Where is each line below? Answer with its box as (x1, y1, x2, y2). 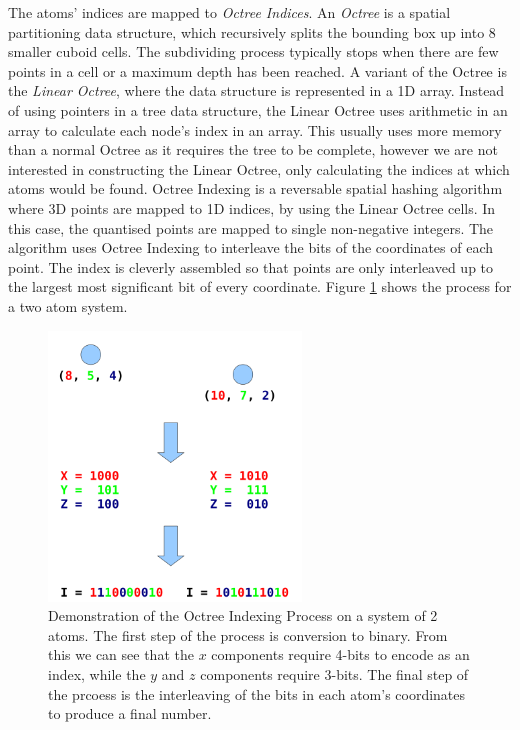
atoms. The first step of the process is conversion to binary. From (48, 624, 448, 645)
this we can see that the (48, 644, 194, 665)
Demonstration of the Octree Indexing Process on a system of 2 (48, 605, 438, 626)
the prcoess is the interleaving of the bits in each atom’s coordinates (48, 683, 466, 704)
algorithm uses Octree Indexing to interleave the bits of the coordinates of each (8, 237, 493, 258)
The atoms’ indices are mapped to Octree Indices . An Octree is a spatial (8, 2, 451, 22)
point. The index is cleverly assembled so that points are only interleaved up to (8, 256, 494, 277)
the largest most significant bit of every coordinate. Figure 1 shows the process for (8, 276, 512, 297)
